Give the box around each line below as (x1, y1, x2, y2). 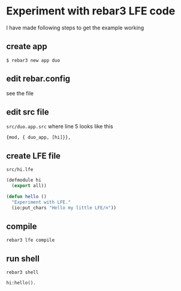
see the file (6, 89, 34, 97)
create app (6, 41, 47, 52)
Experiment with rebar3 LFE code (6, 4, 176, 18)
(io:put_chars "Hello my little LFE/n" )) (11, 205, 117, 211)
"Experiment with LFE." (11, 199, 71, 205)
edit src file (6, 107, 49, 117)
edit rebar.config (6, 74, 71, 84)
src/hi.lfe (6, 167, 34, 173)
